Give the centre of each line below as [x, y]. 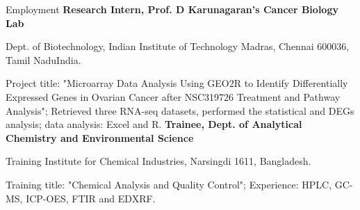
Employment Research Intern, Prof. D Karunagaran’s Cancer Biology [172, 9]
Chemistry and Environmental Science [100, 137]
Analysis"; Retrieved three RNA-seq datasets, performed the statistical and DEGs [180, 110]
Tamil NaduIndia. [43, 59]
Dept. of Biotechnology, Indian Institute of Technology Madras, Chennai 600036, [178, 46]
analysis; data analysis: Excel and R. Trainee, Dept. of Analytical [154, 124]
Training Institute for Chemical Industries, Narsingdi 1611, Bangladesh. [158, 161]
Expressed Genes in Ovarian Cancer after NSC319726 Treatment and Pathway [173, 96]
